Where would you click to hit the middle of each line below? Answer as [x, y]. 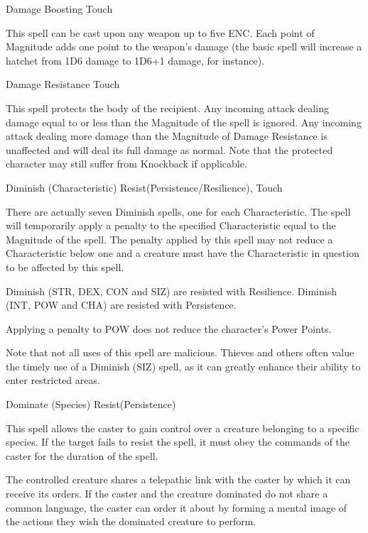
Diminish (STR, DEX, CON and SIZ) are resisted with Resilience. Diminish [171, 291]
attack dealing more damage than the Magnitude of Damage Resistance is [167, 136]
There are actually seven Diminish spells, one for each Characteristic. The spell [178, 211]
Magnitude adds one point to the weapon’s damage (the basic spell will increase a [184, 46]
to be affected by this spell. [65, 266]
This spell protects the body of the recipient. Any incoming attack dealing [167, 108]
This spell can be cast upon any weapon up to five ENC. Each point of [160, 32]
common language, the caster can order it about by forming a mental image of [177, 507]
